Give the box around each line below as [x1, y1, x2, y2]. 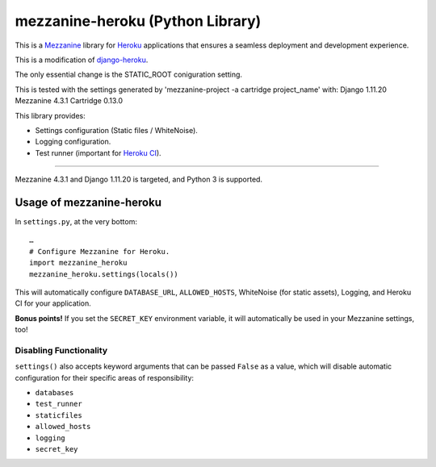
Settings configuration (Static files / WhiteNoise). [35, 125, 198, 135]
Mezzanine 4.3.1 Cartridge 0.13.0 [15, 96, 124, 106]
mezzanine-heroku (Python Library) [15, 12, 262, 30]
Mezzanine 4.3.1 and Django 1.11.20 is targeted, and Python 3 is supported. [15, 174, 262, 185]
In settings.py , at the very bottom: [15, 216, 137, 226]
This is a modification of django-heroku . [15, 55, 149, 65]
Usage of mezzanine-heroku [15, 195, 161, 209]
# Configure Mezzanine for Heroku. [29, 247, 170, 256]
